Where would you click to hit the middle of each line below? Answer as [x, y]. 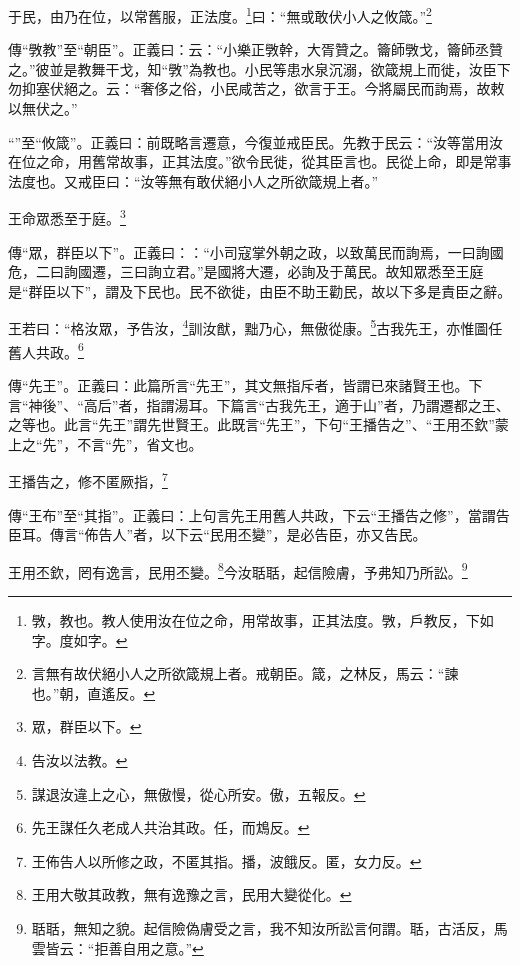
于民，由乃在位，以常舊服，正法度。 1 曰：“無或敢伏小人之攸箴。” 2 [220, 14]
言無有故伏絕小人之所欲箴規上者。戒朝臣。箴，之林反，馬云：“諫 [245, 673]
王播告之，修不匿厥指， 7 [88, 479]
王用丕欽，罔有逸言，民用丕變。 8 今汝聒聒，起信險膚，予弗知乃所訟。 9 [238, 570]
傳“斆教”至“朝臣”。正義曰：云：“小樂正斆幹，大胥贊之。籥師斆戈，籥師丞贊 [256, 49]
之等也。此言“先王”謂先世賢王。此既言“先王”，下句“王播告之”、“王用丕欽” [251, 424]
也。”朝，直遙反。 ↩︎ [93, 692]
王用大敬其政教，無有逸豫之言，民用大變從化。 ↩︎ [191, 894]
